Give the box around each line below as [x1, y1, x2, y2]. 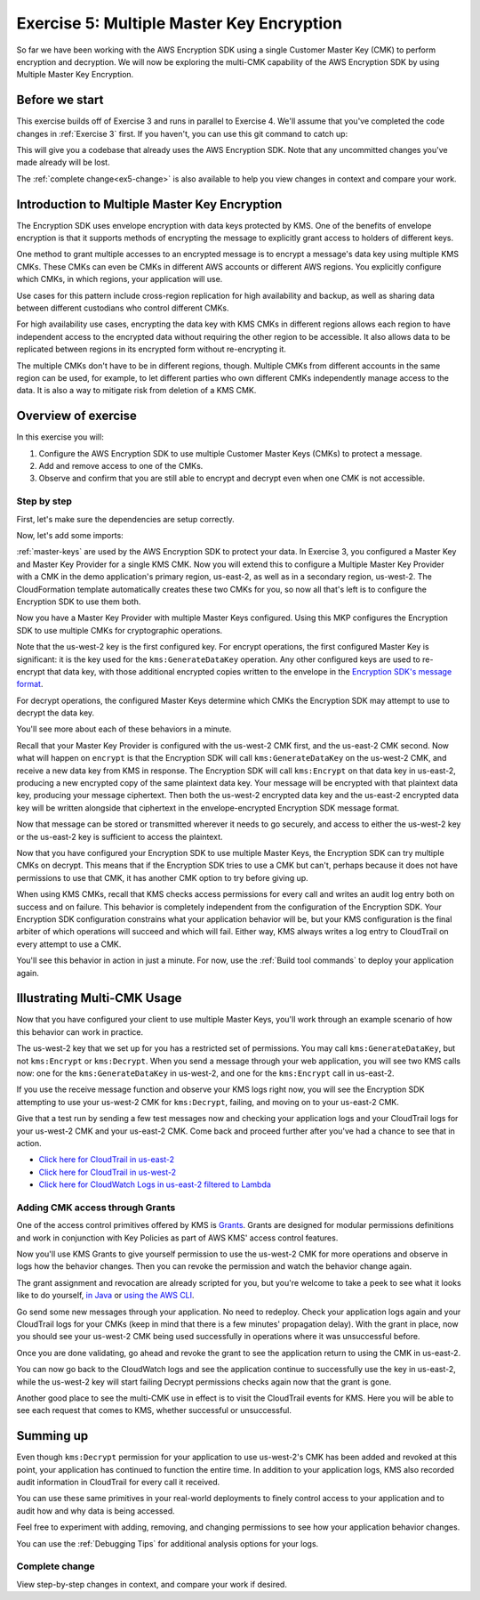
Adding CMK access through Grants [16, 1201, 176, 1214]
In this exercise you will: [16, 432, 104, 442]
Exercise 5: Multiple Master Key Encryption [16, 13, 342, 33]
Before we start [16, 93, 104, 108]
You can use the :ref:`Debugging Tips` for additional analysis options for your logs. [16, 1538, 319, 1548]
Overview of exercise [16, 408, 138, 424]
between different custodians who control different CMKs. [16, 303, 229, 313]
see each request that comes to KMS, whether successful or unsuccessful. [16, 1405, 292, 1416]
